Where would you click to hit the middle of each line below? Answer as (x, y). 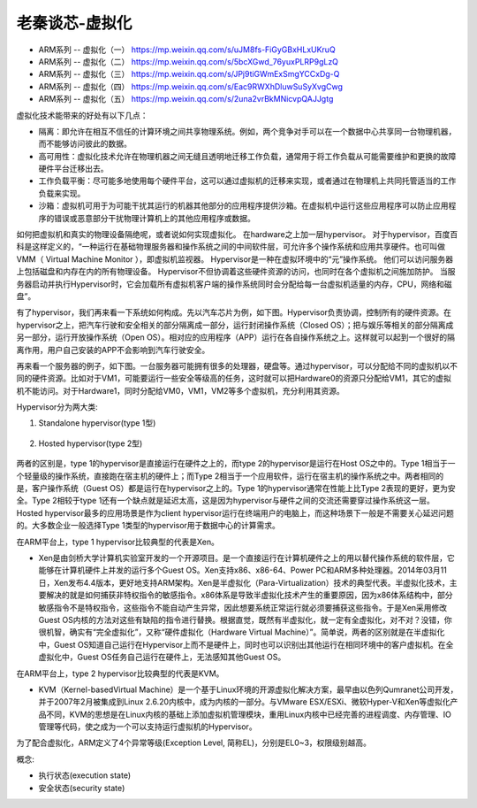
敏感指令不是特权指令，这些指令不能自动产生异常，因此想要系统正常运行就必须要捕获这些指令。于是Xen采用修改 (243, 607)
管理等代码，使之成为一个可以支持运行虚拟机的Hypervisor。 (148, 727)
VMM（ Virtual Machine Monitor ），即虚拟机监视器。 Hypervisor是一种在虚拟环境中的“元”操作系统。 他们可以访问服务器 (235, 259)
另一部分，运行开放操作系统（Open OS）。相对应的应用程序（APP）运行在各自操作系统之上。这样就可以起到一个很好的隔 (235, 337)
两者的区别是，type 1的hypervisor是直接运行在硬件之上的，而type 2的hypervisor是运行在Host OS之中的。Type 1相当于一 (236, 464)
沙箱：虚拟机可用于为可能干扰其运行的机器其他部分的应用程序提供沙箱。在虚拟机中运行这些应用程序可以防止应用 (243, 206)
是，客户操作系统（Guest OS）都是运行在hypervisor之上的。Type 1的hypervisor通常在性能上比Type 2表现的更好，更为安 (236, 489)
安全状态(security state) (82, 788)
